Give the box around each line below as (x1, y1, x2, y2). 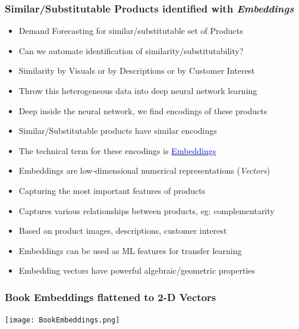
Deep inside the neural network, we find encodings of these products (18, 104, 267, 117)
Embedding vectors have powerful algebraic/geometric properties (18, 264, 256, 277)
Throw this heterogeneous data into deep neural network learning (18, 84, 257, 96)
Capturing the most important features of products (18, 184, 206, 196)
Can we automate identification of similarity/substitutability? (18, 44, 244, 57)
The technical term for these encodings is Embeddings (18, 144, 216, 156)
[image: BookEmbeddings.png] (5, 316, 120, 325)
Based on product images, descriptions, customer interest (18, 224, 227, 237)
